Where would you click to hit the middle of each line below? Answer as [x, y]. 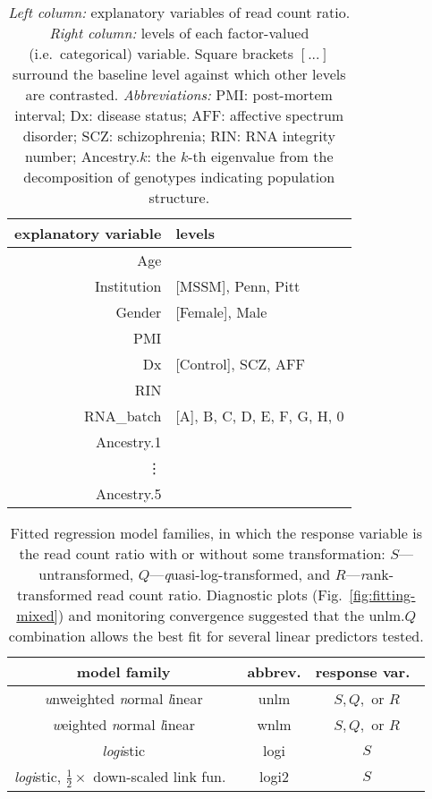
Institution [128, 286]
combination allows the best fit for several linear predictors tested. [216, 636]
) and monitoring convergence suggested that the [212, 615]
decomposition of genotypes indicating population [179, 177]
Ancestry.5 [128, 493]
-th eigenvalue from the [261, 156]
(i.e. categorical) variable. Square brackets [161, 53]
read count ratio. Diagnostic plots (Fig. [220, 595]
